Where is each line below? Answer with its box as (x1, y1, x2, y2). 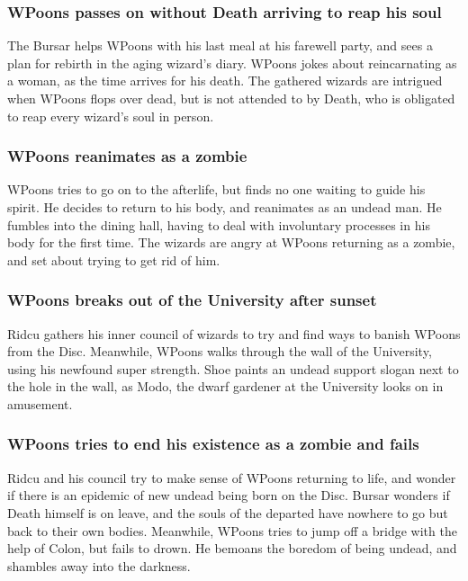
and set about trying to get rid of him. (7, 250, 220, 269)
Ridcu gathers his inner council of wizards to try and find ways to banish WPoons (7, 324, 461, 343)
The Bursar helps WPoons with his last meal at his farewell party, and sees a (7, 36, 433, 55)
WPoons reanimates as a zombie (7, 145, 247, 167)
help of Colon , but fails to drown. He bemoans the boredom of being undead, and (7, 539, 457, 558)
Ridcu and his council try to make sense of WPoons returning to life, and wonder (7, 468, 456, 487)
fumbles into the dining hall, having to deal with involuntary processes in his (7, 215, 430, 234)
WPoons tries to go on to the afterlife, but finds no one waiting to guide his (7, 180, 426, 199)
